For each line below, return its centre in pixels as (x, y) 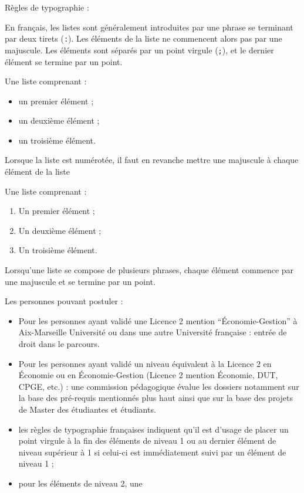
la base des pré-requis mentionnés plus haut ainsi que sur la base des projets (156, 398)
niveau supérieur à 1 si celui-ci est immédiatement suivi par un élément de (152, 452)
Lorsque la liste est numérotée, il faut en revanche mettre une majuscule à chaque (152, 160)
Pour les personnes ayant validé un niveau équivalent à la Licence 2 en (145, 363)
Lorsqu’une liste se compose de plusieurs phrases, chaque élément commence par (149, 270)
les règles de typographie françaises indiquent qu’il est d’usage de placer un (153, 429)
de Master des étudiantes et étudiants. (87, 409)
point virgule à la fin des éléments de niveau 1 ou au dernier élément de (147, 441)
